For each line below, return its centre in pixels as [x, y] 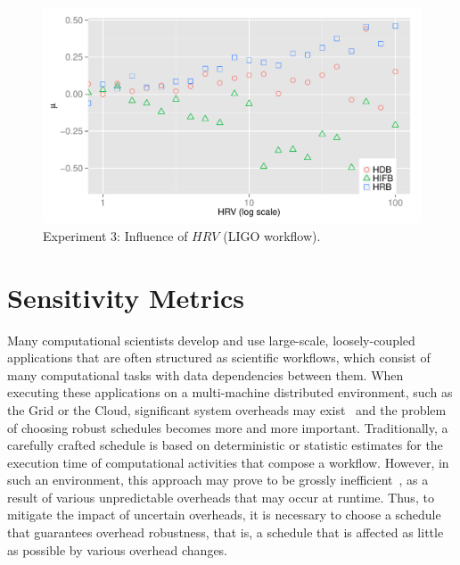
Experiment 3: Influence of [115, 235]
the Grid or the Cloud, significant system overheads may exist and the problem [227, 409]
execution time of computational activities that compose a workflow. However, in [228, 462]
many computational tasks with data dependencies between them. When [205, 374]
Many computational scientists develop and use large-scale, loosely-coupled [211, 340]
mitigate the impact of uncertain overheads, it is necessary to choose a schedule [224, 515]
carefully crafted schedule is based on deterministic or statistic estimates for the [225, 445]
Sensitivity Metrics [126, 297]
